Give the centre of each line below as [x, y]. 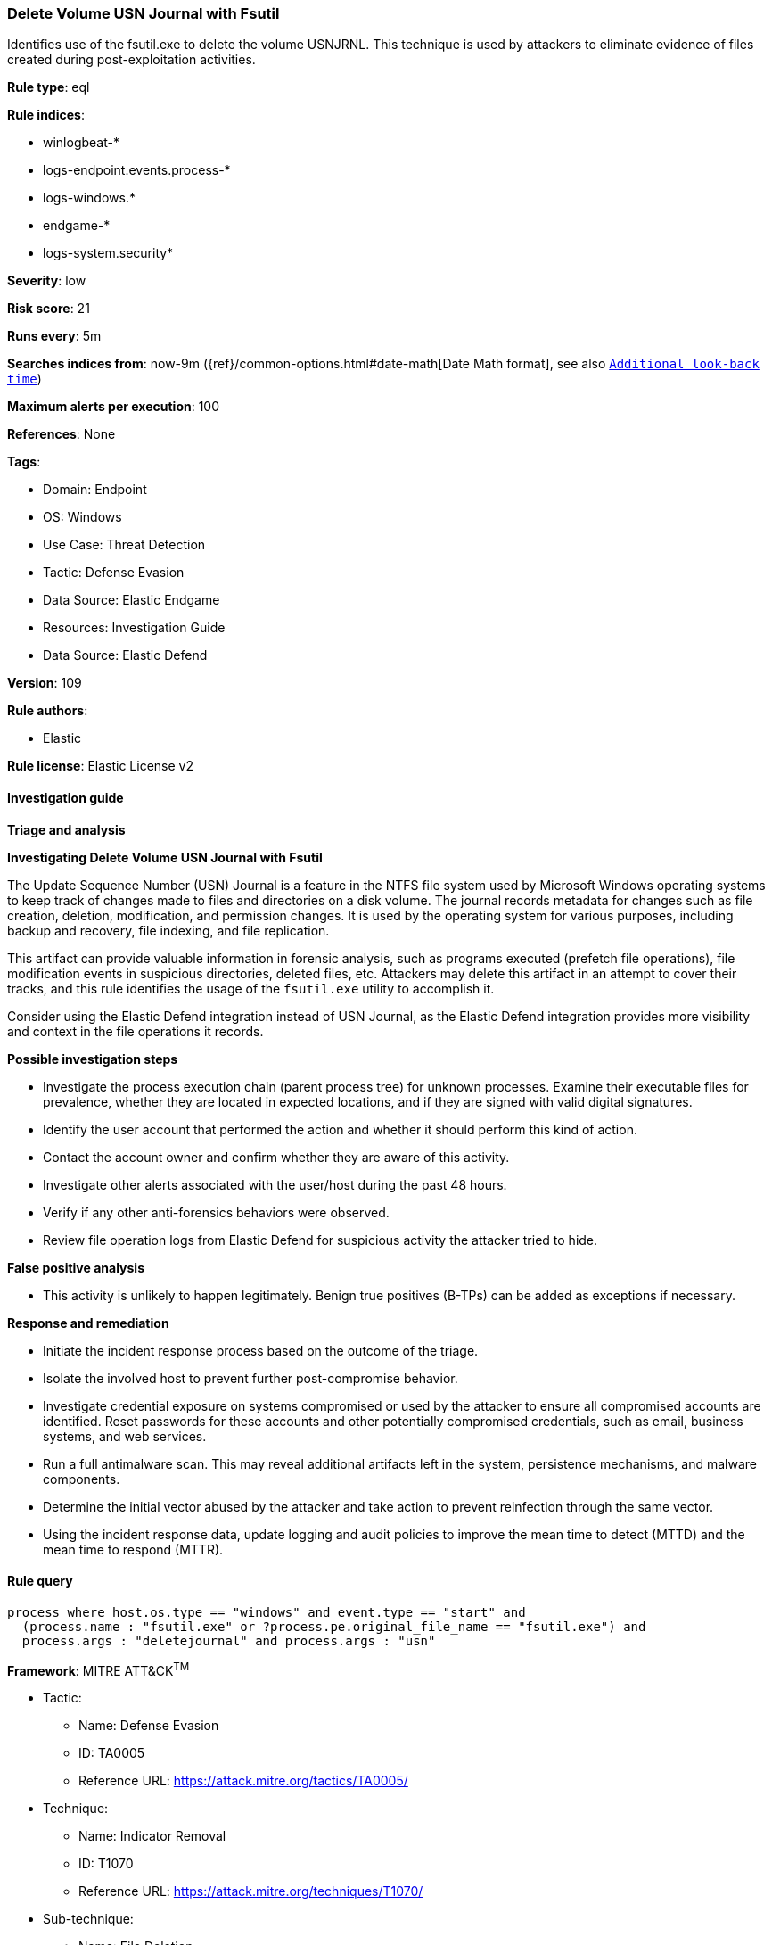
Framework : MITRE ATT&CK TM [99, 1669]
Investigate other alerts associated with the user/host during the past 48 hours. [275, 1184]
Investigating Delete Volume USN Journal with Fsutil [165, 857]
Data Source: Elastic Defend [125, 655]
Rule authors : [48, 711]
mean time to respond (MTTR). [133, 1549]
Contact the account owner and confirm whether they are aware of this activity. [276, 1157]
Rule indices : [46, 115]
